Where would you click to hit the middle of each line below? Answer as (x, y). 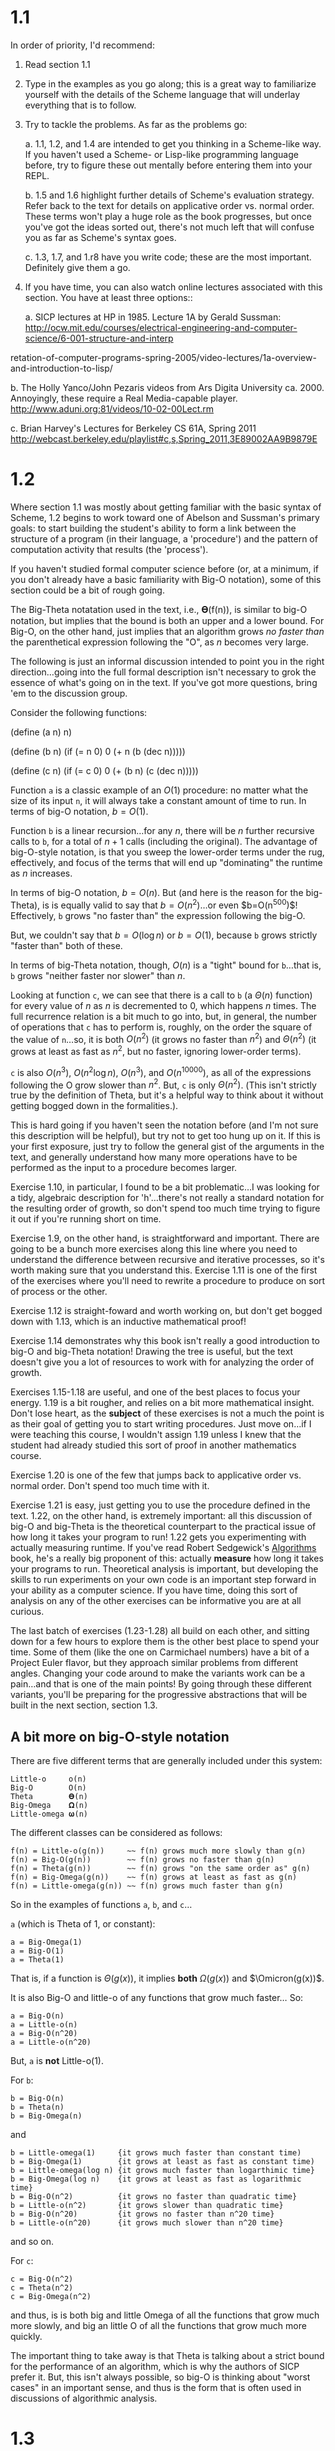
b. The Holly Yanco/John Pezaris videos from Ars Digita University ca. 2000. (167, 387)
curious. (27, 1612)
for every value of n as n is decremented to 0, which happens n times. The (163, 1005)
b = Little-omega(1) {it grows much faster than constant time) (156, 2152)
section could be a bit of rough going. (87, 590)
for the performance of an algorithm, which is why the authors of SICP (155, 2366)
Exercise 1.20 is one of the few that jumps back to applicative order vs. (156, 1475)
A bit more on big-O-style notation (120, 1736)
